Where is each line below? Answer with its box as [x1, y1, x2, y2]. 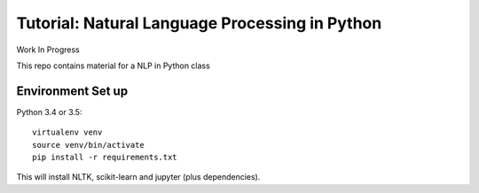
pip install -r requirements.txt [32, 152, 177, 163]
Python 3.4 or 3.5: [16, 106, 82, 117]
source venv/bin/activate [32, 140, 145, 150]
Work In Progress [16, 44, 80, 55]
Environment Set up [16, 83, 129, 98]
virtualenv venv [32, 127, 103, 137]
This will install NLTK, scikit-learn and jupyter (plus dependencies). [16, 172, 261, 182]
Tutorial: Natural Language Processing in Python [16, 13, 382, 33]
